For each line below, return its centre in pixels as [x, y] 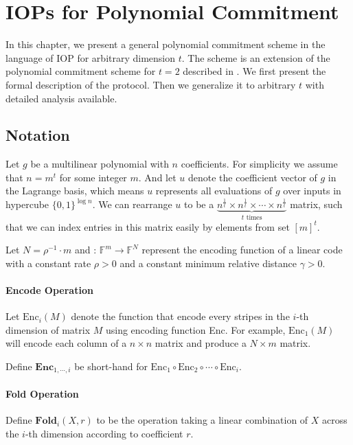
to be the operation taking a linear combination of [202, 420]
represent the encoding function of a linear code [242, 250]
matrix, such [316, 204]
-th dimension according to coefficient [104, 433]
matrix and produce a [201, 343]
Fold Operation [42, 393]
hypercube [27, 204]
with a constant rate [48, 263]
